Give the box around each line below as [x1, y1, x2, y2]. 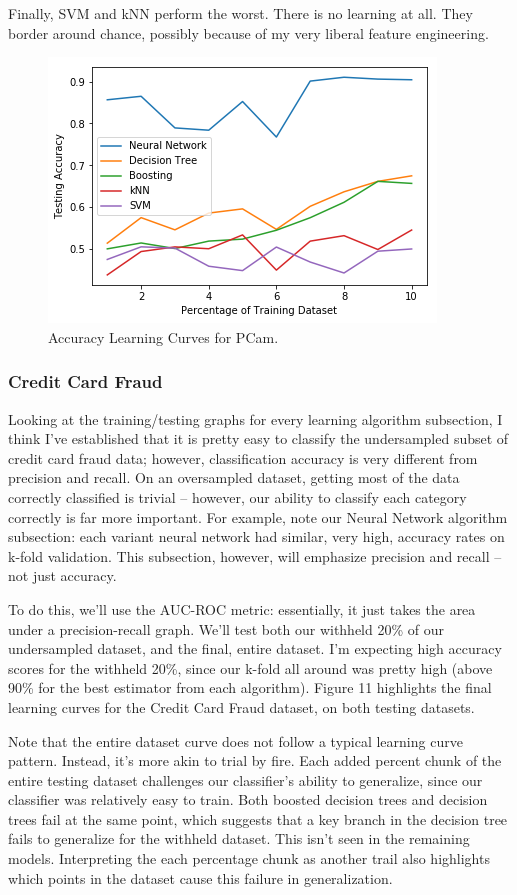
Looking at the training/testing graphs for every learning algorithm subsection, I [8, 408, 503, 429]
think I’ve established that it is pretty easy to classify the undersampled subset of [8, 428, 509, 449]
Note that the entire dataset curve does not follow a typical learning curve [8, 730, 463, 751]
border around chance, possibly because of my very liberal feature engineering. [8, 22, 489, 43]
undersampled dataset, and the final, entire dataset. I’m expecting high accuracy [8, 638, 502, 659]
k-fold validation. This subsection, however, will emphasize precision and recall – [8, 545, 502, 566]
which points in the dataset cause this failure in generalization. [8, 867, 393, 888]
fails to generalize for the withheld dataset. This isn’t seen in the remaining [8, 828, 470, 849]
